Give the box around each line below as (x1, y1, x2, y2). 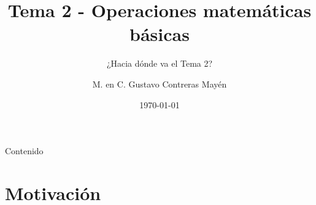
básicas (129, 21, 190, 47)
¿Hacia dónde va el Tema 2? (106, 57, 213, 70)
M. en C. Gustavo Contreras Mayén (92, 77, 227, 90)
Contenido (5, 144, 44, 157)
